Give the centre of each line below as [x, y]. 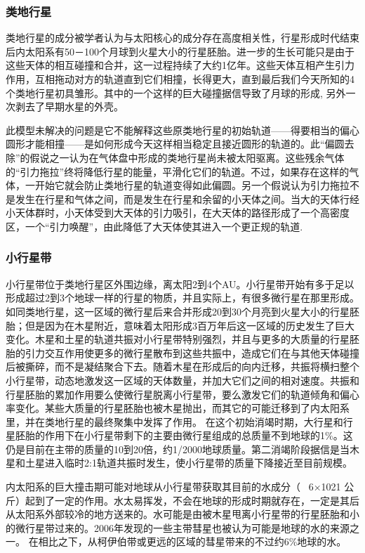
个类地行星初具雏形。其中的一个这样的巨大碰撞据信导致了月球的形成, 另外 [176, 92]
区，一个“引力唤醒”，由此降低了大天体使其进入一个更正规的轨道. [154, 226]
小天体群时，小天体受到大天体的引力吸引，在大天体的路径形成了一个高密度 [178, 213]
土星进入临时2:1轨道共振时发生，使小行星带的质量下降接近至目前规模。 [188, 463]
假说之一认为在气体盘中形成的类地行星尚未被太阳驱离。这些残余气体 [187, 157]
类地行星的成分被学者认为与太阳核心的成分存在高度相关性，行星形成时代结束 [182, 38]
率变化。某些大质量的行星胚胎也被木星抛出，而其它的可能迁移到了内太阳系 [178, 408]
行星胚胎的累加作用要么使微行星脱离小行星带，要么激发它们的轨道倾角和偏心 [182, 394]
